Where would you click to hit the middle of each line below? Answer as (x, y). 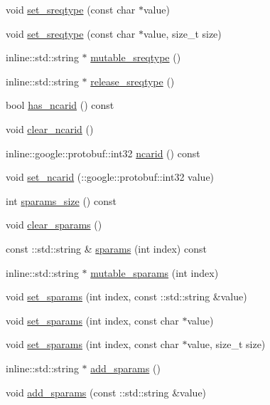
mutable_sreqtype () (136, 57)
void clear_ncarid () (50, 128)
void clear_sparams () (54, 225)
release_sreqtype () (133, 81)
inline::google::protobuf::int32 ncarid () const (103, 153)
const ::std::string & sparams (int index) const (106, 248)
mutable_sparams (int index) (155, 272)
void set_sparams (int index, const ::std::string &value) (126, 296)
